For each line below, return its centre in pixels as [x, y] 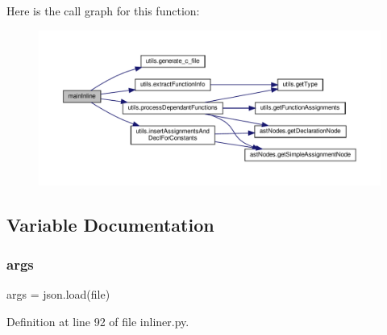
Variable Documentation [110, 224]
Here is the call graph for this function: [103, 10]
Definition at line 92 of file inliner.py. [98, 321]
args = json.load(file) [58, 294]
